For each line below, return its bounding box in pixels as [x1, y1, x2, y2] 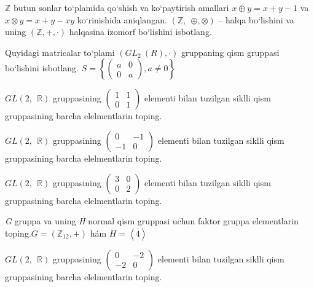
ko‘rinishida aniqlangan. [77, 13, 167, 26]
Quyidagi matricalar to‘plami [5, 45, 115, 58]
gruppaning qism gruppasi [181, 45, 280, 58]
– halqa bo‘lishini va [218, 13, 294, 26]
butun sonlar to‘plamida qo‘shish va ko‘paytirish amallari [14, 1, 229, 14]
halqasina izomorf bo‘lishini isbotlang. [69, 25, 212, 38]
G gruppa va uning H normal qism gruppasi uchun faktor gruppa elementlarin [5, 214, 299, 227]
